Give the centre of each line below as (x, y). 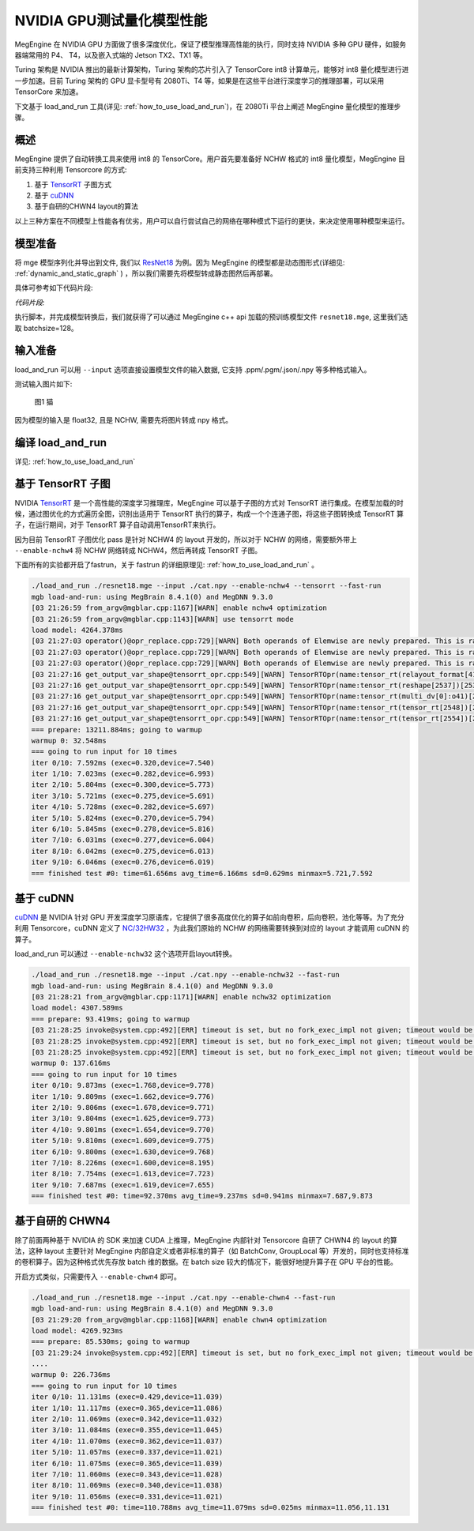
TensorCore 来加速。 (49, 92)
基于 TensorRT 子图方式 (73, 184)
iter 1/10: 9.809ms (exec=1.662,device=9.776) (123, 1097)
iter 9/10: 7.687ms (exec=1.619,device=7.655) (123, 1185)
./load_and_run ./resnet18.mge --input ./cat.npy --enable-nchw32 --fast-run (185, 975)
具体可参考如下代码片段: (54, 288)
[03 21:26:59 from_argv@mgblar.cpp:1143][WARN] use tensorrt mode (162, 619)
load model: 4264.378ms (77, 630)
